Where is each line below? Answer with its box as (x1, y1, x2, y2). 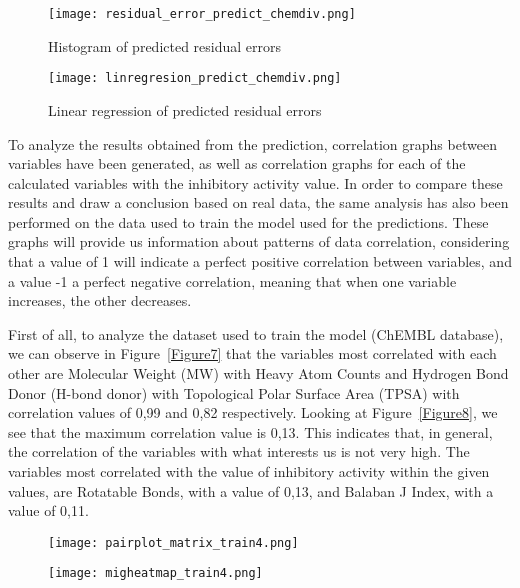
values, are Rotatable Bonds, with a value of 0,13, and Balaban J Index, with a (8, 480, 494, 501)
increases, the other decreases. (8, 290, 192, 311)
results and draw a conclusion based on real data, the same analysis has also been (8, 192, 509, 213)
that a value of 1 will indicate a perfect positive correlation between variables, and (8, 251, 512, 272)
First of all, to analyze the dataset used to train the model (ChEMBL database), (8, 323, 504, 344)
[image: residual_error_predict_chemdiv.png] (48, 7, 356, 21)
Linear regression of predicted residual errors (48, 99, 322, 120)
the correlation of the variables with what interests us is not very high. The (8, 441, 470, 462)
